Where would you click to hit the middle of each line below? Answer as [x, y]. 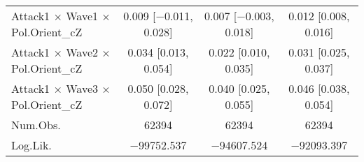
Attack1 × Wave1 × [61, 16]
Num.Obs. [36, 125]
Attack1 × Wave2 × [61, 52]
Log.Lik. [31, 145]
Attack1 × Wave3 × [61, 88]
